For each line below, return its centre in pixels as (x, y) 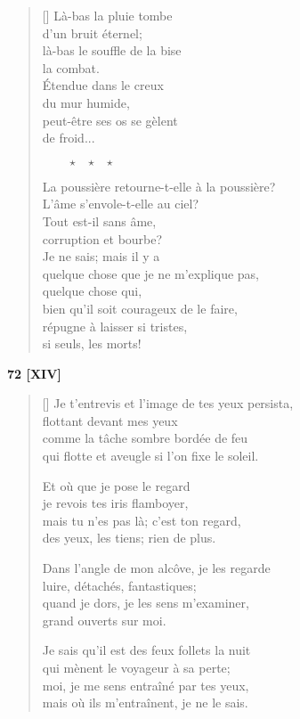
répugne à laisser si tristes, (115, 326)
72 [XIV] (34, 373)
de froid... (69, 138)
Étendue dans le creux (103, 85)
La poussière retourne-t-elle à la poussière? (159, 186)
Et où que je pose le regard (116, 485)
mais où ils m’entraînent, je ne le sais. (145, 703)
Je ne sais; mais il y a (101, 256)
